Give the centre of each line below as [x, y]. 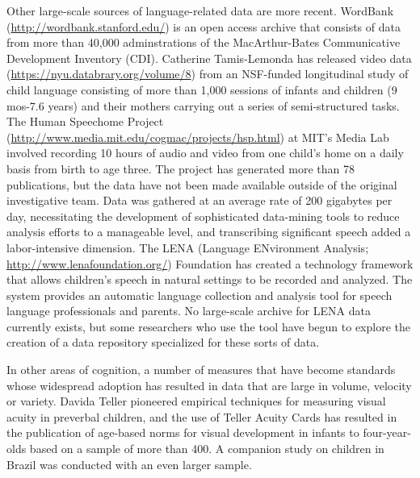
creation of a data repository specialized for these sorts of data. [163, 342]
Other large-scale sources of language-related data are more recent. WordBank [200, 10]
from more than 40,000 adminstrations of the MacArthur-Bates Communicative [204, 42]
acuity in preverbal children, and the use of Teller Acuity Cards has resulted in [202, 416]
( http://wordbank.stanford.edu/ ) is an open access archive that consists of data [204, 26]
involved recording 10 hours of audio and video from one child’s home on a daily [205, 153]
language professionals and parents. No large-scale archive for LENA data [189, 311]
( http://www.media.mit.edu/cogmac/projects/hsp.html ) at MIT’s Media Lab [198, 137]
